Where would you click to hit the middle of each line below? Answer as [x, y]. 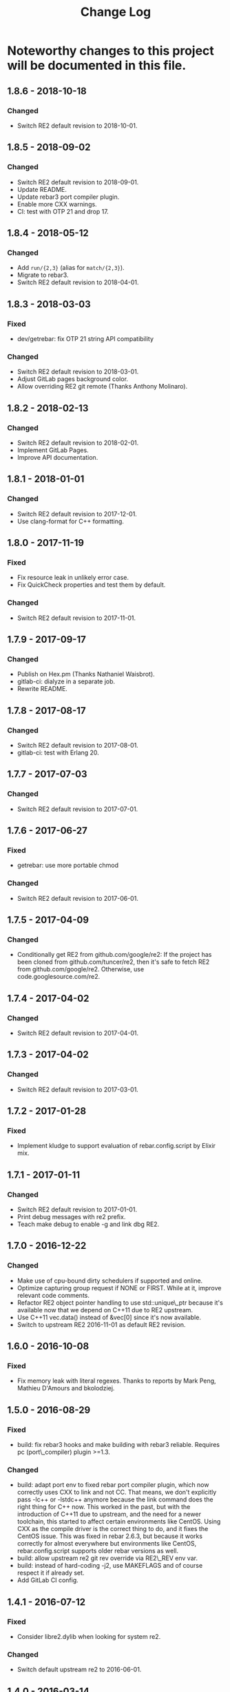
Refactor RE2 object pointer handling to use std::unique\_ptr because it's [120, 1303]
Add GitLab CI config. [48, 1580]
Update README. [42, 189]
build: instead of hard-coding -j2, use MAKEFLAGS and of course [110, 1566]
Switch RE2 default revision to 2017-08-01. [78, 745]
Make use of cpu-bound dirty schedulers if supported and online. [110, 1281]
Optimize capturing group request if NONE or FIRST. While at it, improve [119, 1287]
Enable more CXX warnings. [57, 204]
